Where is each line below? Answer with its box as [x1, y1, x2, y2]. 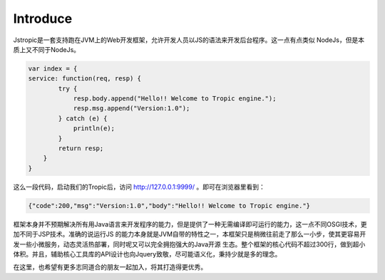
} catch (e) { [58, 114, 108, 123]
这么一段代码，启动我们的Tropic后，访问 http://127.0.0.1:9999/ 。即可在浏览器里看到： [13, 182, 265, 191]
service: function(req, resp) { [28, 75, 142, 83]
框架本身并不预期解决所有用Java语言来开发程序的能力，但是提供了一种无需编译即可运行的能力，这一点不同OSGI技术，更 [13, 219, 367, 228]
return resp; [58, 145, 104, 152]
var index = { [28, 64, 78, 73]
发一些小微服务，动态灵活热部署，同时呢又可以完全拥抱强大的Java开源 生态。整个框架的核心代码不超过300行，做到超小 [13, 239, 366, 249]
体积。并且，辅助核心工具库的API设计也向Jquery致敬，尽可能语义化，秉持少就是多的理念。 [13, 249, 282, 258]
